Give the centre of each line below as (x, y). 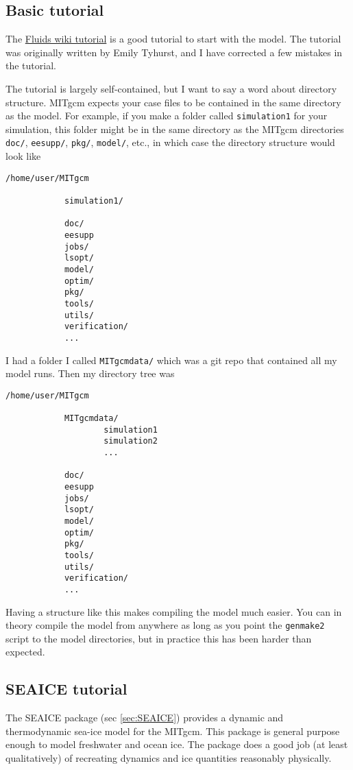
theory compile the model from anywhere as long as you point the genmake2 (165, 625)
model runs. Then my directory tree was (90, 373)
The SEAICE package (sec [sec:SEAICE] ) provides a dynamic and (145, 718)
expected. (25, 652)
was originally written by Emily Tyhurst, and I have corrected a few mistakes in (174, 52)
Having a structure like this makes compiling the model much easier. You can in (174, 611)
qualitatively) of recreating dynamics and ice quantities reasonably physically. (169, 758)
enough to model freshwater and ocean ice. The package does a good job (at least (177, 744)
